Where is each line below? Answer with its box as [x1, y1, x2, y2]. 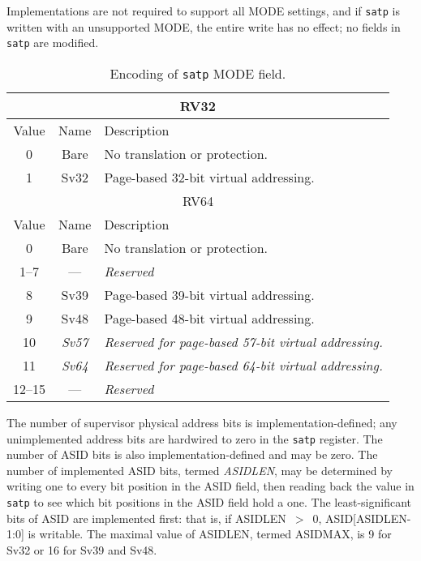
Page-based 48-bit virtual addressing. [104, 308, 315, 328]
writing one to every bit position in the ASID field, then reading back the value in [6, 477, 415, 495]
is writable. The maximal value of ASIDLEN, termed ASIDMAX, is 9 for [28, 525, 392, 542]
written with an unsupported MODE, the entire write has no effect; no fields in [6, 18, 401, 35]
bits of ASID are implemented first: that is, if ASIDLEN [6, 509, 286, 526]
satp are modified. [6, 34, 99, 51]
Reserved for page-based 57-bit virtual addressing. [104, 332, 383, 351]
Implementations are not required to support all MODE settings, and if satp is [6, 2, 400, 19]
